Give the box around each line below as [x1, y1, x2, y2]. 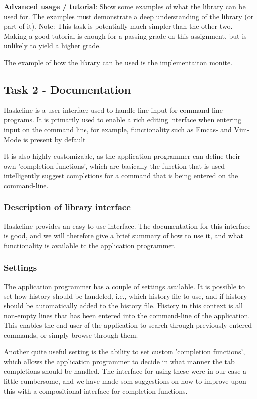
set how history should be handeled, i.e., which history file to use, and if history [4, 291, 247, 301]
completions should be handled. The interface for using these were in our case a [4, 366, 247, 376]
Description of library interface [4, 201, 131, 213]
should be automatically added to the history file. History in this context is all [4, 300, 243, 310]
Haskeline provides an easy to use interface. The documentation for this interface [4, 220, 251, 231]
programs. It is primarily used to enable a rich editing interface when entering [4, 114, 242, 125]
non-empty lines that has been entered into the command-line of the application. [4, 310, 250, 320]
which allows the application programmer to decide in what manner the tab [4, 356, 235, 366]
